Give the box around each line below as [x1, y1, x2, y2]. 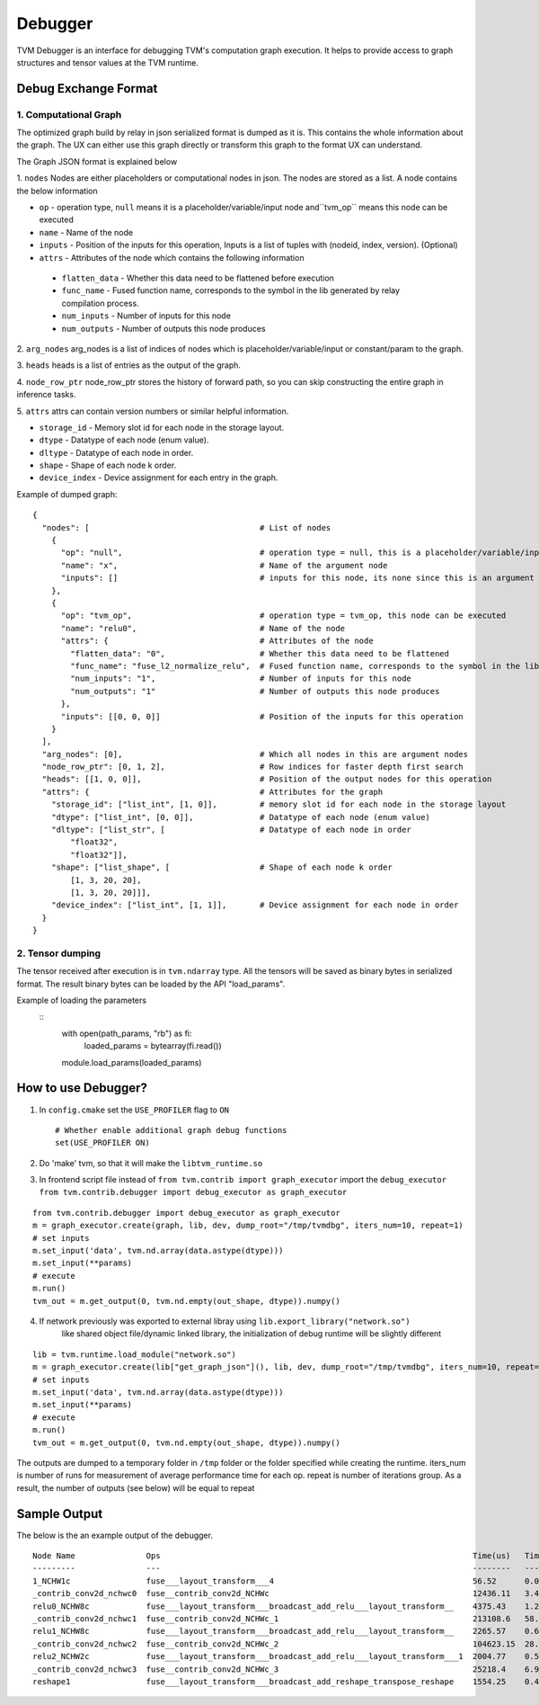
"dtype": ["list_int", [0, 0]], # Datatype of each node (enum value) [50, 812, 431, 822]
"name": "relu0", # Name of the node [60, 623, 346, 633]
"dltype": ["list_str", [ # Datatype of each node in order [50, 825, 412, 835]
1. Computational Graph [16, 108, 122, 121]
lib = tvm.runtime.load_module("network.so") [32, 1349, 237, 1360]
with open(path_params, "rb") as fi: [61, 1028, 192, 1039]
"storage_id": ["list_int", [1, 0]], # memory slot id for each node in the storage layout [50, 799, 507, 809]
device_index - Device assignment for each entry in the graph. [39, 472, 278, 483]
